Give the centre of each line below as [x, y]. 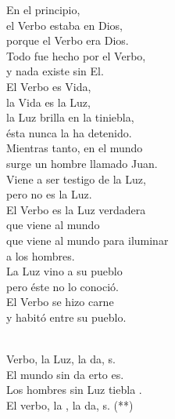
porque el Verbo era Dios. [68, 40]
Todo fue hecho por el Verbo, [76, 55]
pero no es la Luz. [49, 194]
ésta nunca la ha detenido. [69, 132]
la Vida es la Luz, [48, 102]
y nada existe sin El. [55, 71]
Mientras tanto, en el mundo [75, 148]
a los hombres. [41, 255]
